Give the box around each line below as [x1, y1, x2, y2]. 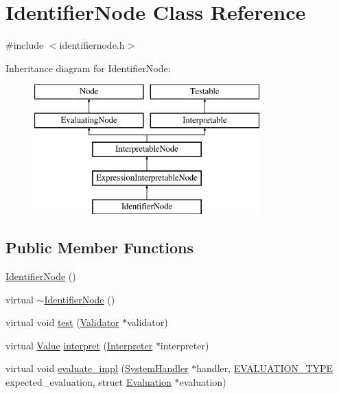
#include [5, 38, 44, 52]
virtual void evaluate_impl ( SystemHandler [5, 361, 189, 375]
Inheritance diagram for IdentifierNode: [5, 60, 171, 75]
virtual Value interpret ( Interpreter [5, 338, 153, 352]
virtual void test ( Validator [5, 315, 119, 329]
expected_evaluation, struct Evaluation [5, 375, 172, 389]
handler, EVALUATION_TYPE [196, 361, 334, 375]
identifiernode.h [59, 38, 125, 52]
